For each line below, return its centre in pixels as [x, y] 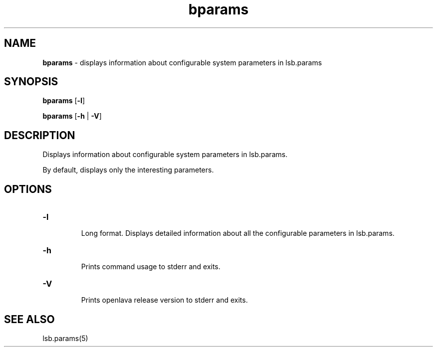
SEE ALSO [29, 319]
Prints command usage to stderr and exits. [151, 267]
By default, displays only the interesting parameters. [128, 170]
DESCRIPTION [40, 135]
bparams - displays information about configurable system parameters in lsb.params [182, 62]
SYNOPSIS [31, 82]
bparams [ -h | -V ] [72, 116]
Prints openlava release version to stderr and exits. [164, 300]
